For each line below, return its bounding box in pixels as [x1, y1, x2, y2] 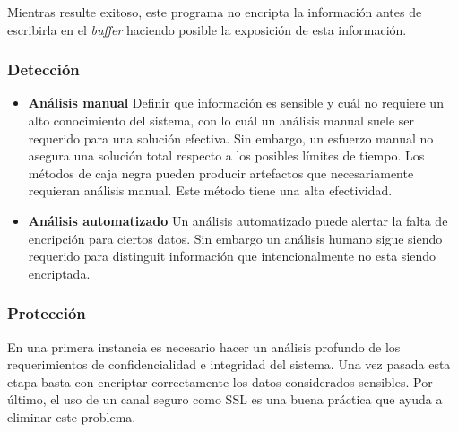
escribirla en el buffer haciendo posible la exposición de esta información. [7, 20, 407, 39]
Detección [7, 58, 80, 81]
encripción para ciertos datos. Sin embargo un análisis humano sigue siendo [28, 229, 443, 247]
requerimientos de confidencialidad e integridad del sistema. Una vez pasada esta [7, 355, 451, 374]
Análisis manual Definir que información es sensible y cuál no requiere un [28, 93, 444, 112]
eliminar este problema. [7, 407, 136, 426]
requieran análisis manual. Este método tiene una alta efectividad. [28, 181, 393, 200]
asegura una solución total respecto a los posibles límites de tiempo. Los [28, 146, 425, 165]
